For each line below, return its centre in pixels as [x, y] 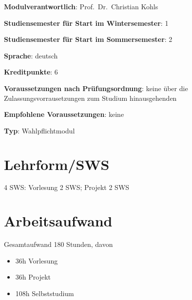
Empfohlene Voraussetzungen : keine [64, 114]
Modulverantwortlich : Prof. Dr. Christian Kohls [81, 6]
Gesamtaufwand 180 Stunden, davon [58, 244]
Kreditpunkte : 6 [31, 72]
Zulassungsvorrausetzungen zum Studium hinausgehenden [90, 98]
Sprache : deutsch [31, 55]
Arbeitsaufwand [58, 221]
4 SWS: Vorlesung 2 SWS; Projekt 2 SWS [67, 187]
